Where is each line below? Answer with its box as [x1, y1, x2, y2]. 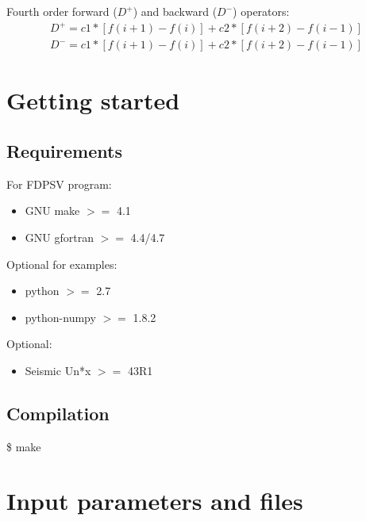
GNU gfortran [25, 228, 94, 245]
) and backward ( [133, 3, 218, 19]
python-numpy [25, 308, 96, 325]
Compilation [6, 400, 110, 425]
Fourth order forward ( [6, 3, 118, 19]
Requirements [6, 138, 122, 163]
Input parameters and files [6, 485, 303, 517]
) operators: [233, 3, 290, 19]
